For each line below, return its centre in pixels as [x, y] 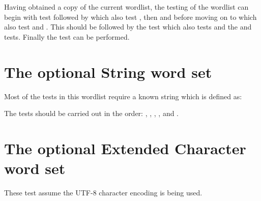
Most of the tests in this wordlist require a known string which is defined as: [123, 96]
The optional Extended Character [125, 148]
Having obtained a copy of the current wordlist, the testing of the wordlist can [126, 7]
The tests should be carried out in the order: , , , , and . [91, 113]
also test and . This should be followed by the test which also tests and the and [128, 27]
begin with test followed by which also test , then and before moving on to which [130, 17]
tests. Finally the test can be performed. [67, 36]
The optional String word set [108, 71]
